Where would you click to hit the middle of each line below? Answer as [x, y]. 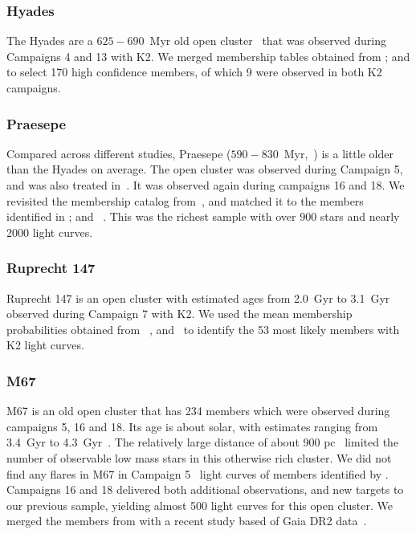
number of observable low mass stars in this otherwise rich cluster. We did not [199, 457]
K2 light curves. [45, 345]
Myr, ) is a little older [339, 153]
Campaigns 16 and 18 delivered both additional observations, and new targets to [205, 489]
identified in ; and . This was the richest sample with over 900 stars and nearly [203, 216]
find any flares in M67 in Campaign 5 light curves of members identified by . [198, 473]
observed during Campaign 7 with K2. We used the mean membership [179, 314]
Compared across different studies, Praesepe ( [119, 153]
